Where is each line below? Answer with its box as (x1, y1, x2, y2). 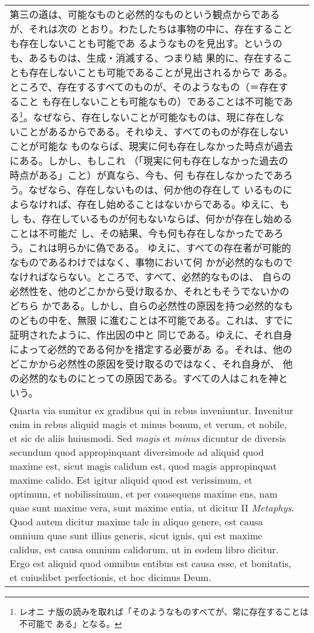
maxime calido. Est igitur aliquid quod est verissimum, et (10, 473, 253, 487)
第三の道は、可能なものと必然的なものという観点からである (10, 7, 280, 21)
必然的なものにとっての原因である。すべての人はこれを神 (19, 371, 278, 386)
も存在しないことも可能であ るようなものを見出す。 (10, 36, 244, 50)
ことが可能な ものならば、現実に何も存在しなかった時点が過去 (10, 139, 293, 154)
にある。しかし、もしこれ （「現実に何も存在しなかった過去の (10, 154, 289, 168)
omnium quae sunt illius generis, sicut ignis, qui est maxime (10, 528, 263, 543)
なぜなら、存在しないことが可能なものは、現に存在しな (33, 110, 284, 125)
